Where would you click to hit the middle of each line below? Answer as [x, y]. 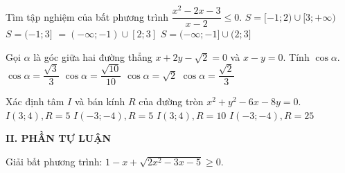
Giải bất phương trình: [54, 161]
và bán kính [100, 101]
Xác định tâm [35, 101]
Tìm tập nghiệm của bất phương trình [87, 16]
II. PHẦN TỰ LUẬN [59, 138]
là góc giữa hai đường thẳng [93, 56]
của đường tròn [171, 101]
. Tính [296, 56]
